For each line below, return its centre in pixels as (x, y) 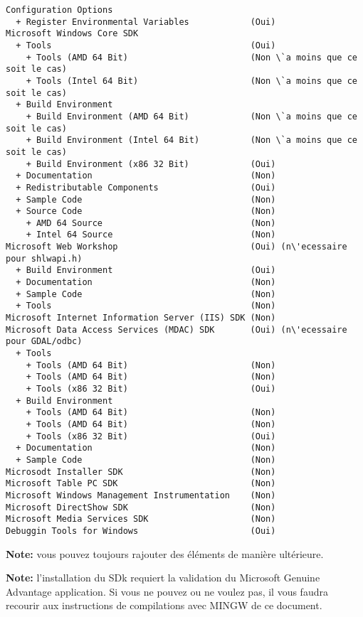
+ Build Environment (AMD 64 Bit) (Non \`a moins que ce (191, 116)
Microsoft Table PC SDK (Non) (141, 484)
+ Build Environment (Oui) (146, 270)
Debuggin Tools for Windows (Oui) (141, 531)
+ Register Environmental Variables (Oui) (146, 22)
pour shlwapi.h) (44, 258)
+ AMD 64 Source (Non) (151, 223)
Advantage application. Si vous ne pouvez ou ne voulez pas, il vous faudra (167, 591)
